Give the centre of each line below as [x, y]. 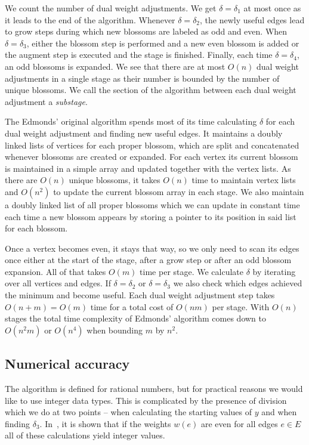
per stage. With [241, 306]
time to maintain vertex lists [244, 180]
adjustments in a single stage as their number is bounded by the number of [142, 78]
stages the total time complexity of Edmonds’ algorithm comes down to [136, 318]
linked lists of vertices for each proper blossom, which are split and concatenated [152, 145]
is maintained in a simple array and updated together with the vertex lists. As [148, 168]
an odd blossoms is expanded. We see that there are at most [115, 66]
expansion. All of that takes [55, 271]
